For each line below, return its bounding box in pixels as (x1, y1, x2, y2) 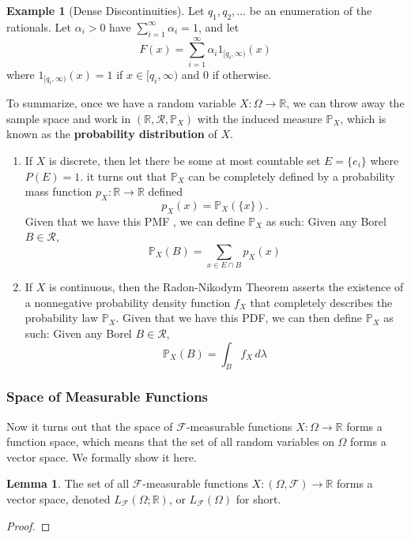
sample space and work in (6, 110, 131, 126)
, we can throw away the (286, 95, 405, 111)
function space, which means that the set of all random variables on (6, 433, 334, 450)
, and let (198, 18, 239, 35)
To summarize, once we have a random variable (6, 95, 236, 111)
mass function (25, 183, 92, 200)
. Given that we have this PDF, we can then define (115, 309, 363, 326)
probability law (25, 309, 99, 326)
